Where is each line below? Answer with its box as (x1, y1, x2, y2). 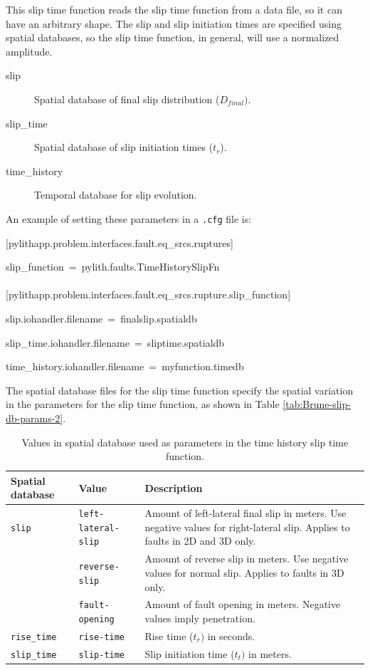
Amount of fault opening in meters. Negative (144, 597, 341, 612)
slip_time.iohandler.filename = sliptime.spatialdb (6, 335, 225, 350)
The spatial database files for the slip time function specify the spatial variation (6, 382, 354, 397)
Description (144, 480, 203, 495)
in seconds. (207, 629, 255, 643)
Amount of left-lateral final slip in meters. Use (144, 506, 347, 520)
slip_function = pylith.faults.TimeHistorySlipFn (6, 259, 220, 274)
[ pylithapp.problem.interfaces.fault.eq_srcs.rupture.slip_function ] (6, 287, 291, 302)
